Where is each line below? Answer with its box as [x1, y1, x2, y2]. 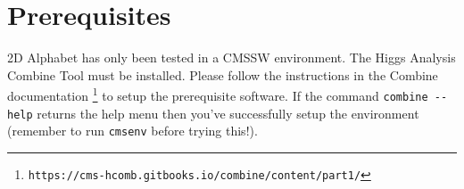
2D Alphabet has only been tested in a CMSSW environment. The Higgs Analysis [7, 48, 456, 67]
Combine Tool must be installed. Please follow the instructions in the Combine [7, 65, 438, 84]
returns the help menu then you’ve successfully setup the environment [37, 103, 419, 122]
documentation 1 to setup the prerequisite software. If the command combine [7, 84, 428, 104]
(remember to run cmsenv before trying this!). [7, 121, 258, 140]
